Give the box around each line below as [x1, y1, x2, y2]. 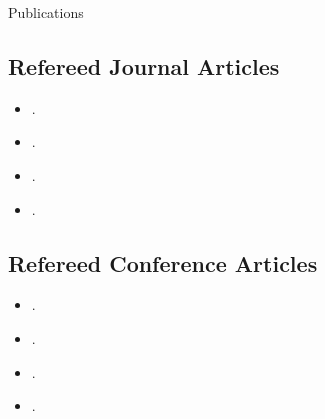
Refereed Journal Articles [8, 50, 280, 81]
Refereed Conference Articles [8, 247, 318, 278]
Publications [8, 2, 84, 22]
